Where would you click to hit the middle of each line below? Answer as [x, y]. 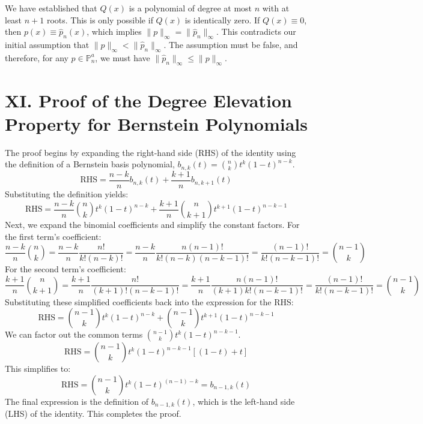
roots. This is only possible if [100, 19]
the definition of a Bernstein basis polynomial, [90, 164]
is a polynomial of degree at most [190, 8]
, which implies [114, 31]
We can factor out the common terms [74, 334]
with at [276, 8]
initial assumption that [47, 44]
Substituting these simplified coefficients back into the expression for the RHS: [149, 301]
